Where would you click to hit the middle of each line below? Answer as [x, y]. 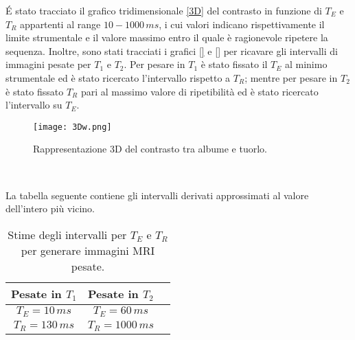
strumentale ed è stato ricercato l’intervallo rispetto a [118, 77]
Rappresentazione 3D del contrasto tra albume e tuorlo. [150, 149]
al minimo [306, 64]
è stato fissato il [234, 64]
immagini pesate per [48, 64]
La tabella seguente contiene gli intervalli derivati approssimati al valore [157, 195]
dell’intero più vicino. [50, 208]
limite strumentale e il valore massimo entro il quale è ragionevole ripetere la [167, 37]
